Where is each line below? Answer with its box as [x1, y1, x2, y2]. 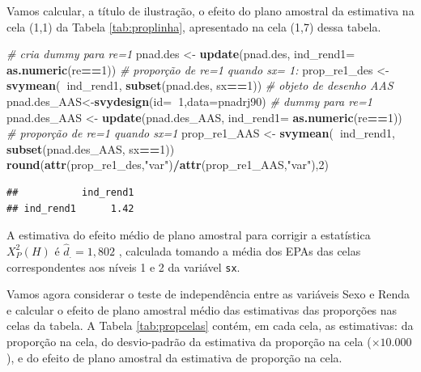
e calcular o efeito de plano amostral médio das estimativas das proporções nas [6, 301, 398, 318]
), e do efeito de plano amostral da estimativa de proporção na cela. [6, 349, 342, 366]
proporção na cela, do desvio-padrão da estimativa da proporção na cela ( [6, 332, 372, 349]
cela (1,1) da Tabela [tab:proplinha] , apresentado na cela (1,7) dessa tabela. [6, 18, 381, 35]
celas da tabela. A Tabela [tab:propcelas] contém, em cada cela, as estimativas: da [6, 317, 414, 334]
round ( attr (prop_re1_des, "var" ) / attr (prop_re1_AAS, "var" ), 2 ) [6, 156, 329, 173]
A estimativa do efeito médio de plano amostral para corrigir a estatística [6, 226, 371, 243]
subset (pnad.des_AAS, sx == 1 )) [6, 140, 175, 157]
